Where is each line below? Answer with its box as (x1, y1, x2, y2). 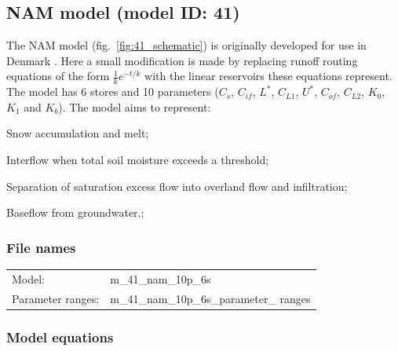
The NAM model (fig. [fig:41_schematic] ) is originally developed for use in (6, 37, 367, 53)
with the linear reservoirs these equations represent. (144, 68, 393, 84)
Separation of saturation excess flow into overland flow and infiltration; (6, 177, 348, 194)
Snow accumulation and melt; (6, 125, 149, 141)
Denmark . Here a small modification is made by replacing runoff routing (6, 52, 358, 68)
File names (6, 237, 76, 257)
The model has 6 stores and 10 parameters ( (6, 83, 219, 100)
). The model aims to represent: (58, 98, 211, 115)
